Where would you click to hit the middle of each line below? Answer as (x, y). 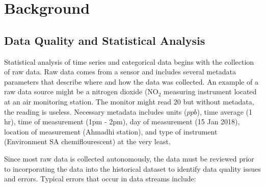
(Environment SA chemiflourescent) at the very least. (87, 141)
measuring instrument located (210, 91)
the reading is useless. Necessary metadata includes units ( (96, 111)
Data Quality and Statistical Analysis (105, 40)
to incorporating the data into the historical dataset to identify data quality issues (132, 168)
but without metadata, (219, 101)
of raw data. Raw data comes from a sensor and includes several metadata (120, 72)
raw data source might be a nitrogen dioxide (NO (81, 91)
